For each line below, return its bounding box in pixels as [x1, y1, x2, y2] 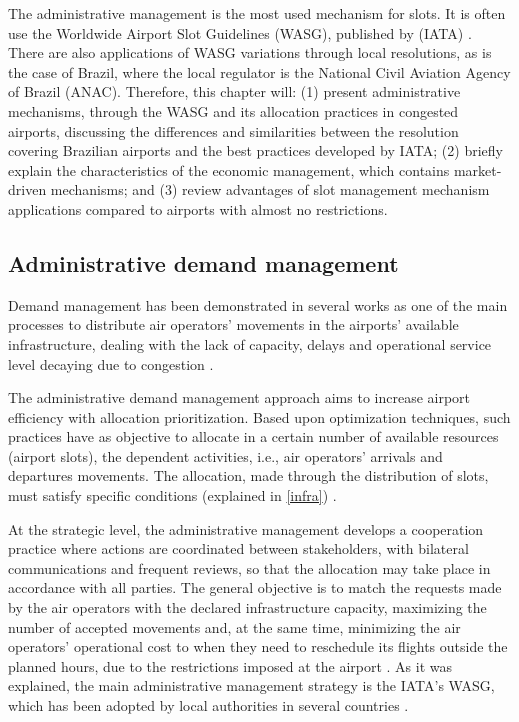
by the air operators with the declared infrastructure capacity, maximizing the [8, 597, 487, 618]
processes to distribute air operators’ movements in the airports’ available [8, 314, 459, 335]
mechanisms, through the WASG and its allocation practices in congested [8, 100, 459, 121]
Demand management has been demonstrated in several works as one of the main [8, 294, 508, 315]
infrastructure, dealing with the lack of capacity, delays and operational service [8, 333, 492, 354]
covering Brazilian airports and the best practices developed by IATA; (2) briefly [8, 140, 503, 161]
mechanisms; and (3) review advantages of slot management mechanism [50, 179, 490, 200]
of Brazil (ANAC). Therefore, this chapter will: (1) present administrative [8, 81, 461, 102]
